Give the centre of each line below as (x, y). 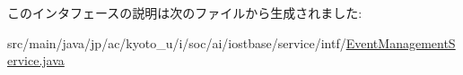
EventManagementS (401, 42)
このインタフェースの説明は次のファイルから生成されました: (185, 12)
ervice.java (36, 60)
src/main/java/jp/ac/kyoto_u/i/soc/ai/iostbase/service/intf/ (177, 42)
